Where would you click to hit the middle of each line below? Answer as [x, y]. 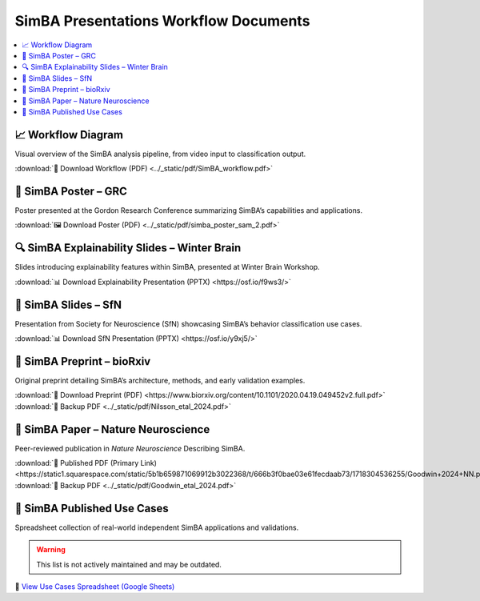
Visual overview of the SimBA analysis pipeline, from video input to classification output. [160, 154]
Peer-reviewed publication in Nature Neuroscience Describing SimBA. [130, 448]
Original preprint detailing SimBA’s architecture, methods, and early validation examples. [160, 380]
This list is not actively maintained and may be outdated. [129, 564]
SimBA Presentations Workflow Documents [162, 21]
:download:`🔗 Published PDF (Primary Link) [86, 463]
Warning [51, 550]
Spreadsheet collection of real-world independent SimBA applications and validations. [157, 527]
